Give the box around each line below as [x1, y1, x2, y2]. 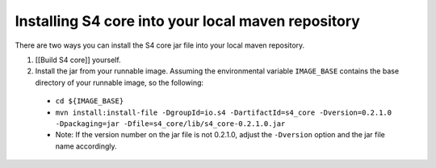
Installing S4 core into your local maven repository [15, 12, 361, 30]
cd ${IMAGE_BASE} [55, 97, 124, 106]
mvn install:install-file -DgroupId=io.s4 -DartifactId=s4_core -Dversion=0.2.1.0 [55, 107, 392, 117]
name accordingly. [55, 141, 117, 151]
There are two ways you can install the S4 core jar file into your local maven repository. [15, 40, 305, 50]
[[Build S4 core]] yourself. [35, 55, 121, 65]
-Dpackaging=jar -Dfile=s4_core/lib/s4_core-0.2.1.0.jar [55, 119, 286, 128]
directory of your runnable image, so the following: [35, 78, 204, 87]
